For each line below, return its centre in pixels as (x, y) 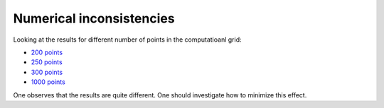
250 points (47, 62)
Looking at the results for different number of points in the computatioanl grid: (127, 40)
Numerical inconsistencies (94, 18)
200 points (47, 52)
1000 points (48, 82)
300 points (47, 72)
